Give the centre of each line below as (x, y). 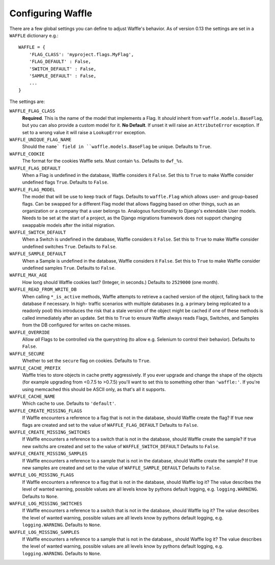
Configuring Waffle (51, 13)
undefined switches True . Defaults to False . (70, 246)
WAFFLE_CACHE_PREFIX (35, 368)
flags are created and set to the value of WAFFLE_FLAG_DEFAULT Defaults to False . (110, 425)
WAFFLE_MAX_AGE (29, 275)
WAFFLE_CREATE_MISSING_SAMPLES (48, 454)
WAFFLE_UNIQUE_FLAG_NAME (40, 140)
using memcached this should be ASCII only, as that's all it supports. (94, 389)
